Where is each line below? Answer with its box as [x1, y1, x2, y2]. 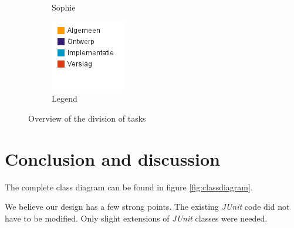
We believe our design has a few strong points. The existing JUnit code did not [5, 200, 290, 213]
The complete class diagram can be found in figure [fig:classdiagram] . [5, 180, 253, 193]
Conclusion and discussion [5, 146, 220, 170]
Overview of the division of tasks [28, 112, 146, 124]
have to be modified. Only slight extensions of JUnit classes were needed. [5, 212, 268, 224]
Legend [52, 92, 77, 105]
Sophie [52, 1, 76, 13]
